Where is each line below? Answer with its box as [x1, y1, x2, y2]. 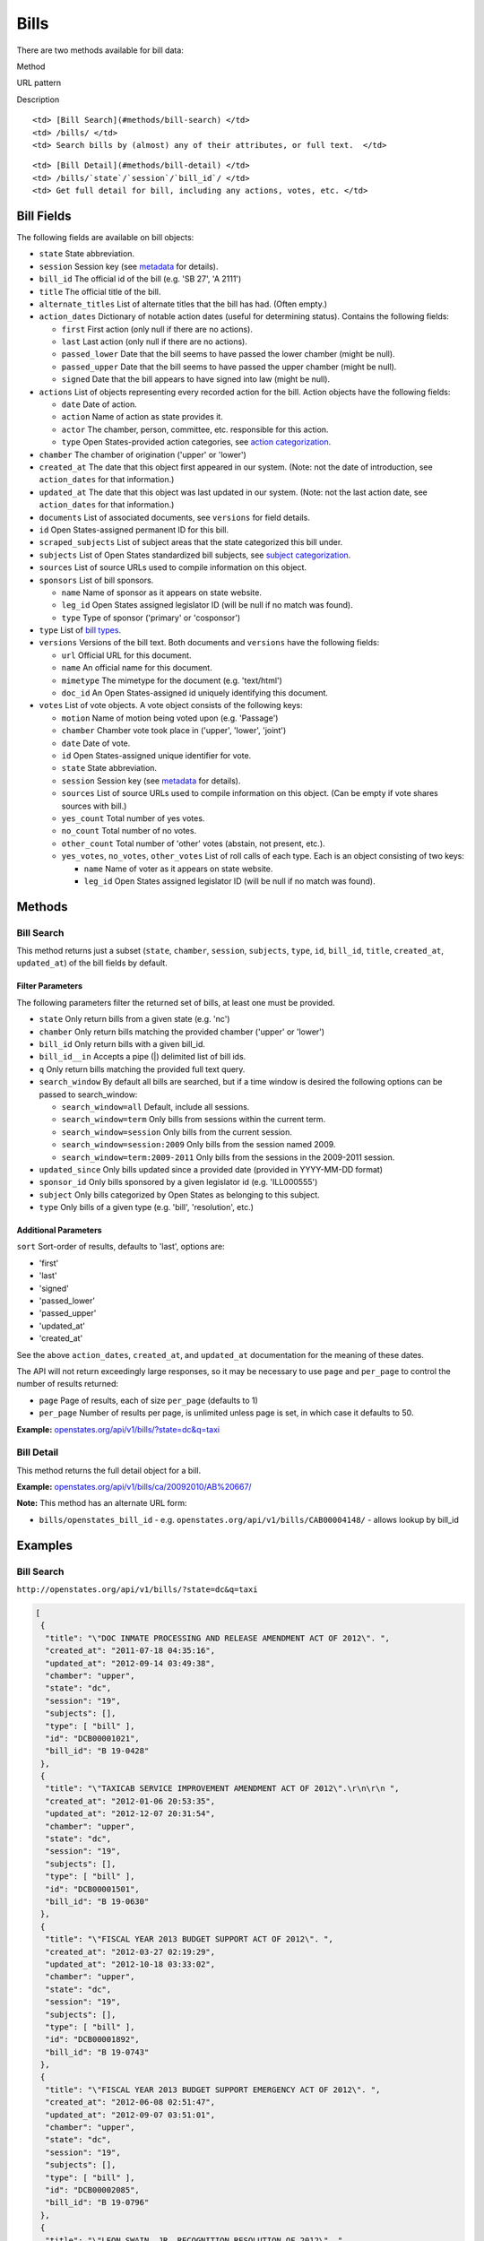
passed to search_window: [39, 1089, 138, 1100]
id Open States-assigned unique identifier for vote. [61, 749, 252, 761]
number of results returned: [16, 1379, 119, 1389]
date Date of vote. [61, 738, 131, 748]
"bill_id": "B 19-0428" [45, 1746, 150, 1756]
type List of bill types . [39, 625, 121, 636]
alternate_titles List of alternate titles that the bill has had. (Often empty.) [39, 299, 327, 309]
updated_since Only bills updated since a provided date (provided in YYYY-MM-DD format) [39, 1164, 384, 1174]
